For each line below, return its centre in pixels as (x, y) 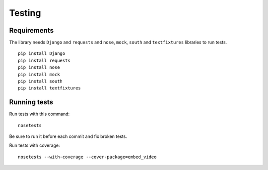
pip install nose (39, 67)
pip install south (40, 81)
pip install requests (44, 60)
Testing (25, 13)
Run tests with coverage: (34, 145)
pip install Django (42, 54)
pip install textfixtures (50, 88)
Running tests (31, 102)
